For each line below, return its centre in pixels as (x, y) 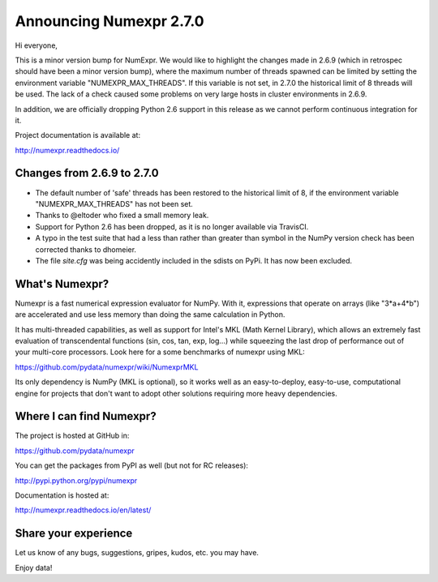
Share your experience (74, 534)
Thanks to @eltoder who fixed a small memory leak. (122, 216)
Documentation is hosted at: (62, 495)
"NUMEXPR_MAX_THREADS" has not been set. (114, 203)
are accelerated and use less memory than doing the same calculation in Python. (150, 315)
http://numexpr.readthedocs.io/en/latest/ (83, 510)
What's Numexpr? (62, 284)
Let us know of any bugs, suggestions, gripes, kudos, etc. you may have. (137, 553)
